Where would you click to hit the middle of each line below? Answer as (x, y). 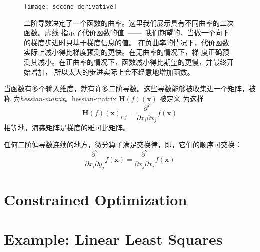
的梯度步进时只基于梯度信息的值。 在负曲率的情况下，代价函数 (127, 42)
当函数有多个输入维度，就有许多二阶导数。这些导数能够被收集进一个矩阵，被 (130, 89)
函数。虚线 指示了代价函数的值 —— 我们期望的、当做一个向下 (127, 33)
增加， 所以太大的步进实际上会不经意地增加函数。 (112, 72)
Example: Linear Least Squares (113, 239)
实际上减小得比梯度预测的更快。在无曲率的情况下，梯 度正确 (123, 52)
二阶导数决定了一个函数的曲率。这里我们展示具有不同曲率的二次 (129, 23)
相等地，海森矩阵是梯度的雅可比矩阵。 (67, 128)
